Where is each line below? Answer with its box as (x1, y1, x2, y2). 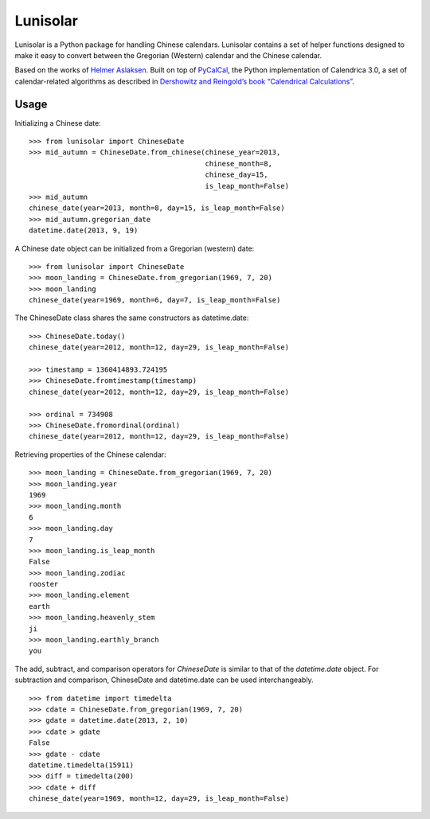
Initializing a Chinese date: (14, 118, 101, 127)
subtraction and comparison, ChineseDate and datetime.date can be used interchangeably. (14, 675, 314, 684)
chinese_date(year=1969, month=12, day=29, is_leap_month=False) (29, 794, 290, 803)
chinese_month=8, (205, 159, 272, 168)
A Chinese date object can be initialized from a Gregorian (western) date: (14, 244, 255, 253)
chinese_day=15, (205, 170, 268, 179)
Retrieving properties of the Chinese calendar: (14, 450, 166, 459)
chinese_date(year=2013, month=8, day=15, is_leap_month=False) (29, 204, 286, 213)
